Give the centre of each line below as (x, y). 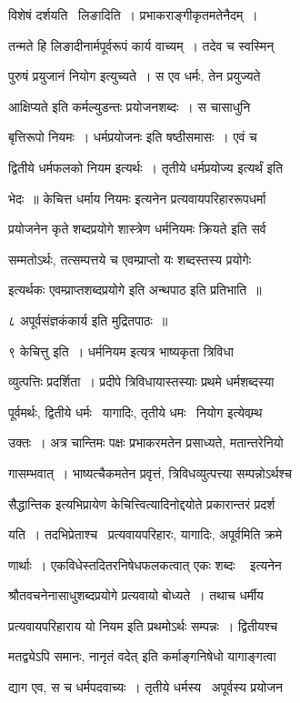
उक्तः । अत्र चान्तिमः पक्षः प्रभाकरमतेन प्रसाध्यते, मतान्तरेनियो (146, 442)
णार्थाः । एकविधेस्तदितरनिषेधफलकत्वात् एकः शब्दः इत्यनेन (145, 564)
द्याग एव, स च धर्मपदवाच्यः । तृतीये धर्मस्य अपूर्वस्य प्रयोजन (145, 687)
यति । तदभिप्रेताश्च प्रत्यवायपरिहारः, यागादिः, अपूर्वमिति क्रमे (145, 534)
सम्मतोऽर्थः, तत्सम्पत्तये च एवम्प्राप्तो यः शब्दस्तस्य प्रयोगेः (130, 259)
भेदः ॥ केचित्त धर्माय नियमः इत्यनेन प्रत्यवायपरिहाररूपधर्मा (137, 198)
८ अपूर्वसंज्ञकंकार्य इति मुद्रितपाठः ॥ (88, 320)
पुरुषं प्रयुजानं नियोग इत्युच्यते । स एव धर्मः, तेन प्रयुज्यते (135, 76)
